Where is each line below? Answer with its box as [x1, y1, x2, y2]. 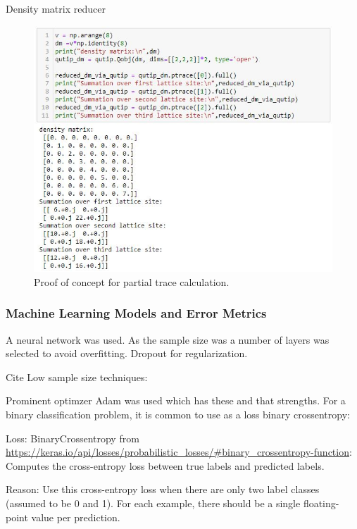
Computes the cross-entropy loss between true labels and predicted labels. [6, 458, 325, 473]
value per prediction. [31, 509, 120, 524]
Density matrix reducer [6, 1, 106, 15]
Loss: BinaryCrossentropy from [6, 430, 139, 445]
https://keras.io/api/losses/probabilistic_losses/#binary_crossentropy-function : [6, 444, 352, 459]
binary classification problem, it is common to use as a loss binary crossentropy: [6, 407, 350, 422]
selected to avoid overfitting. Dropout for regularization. [6, 346, 248, 361]
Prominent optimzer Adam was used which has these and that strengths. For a [6, 393, 346, 408]
